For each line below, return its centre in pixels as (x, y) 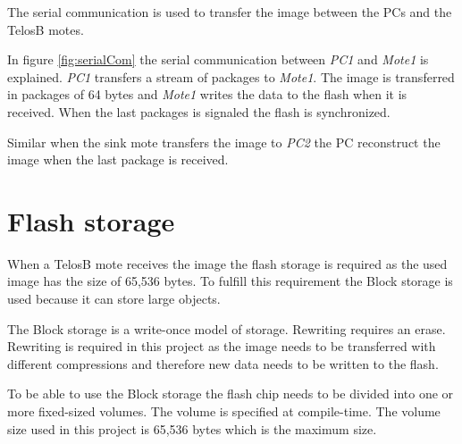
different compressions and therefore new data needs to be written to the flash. (223, 363)
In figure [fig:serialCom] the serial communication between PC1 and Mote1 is (218, 59)
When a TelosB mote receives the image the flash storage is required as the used (227, 263)
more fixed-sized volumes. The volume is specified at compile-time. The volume (224, 411)
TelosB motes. (46, 29)
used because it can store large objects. (114, 299)
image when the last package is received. (118, 159)
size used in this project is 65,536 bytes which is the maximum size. (192, 428)
